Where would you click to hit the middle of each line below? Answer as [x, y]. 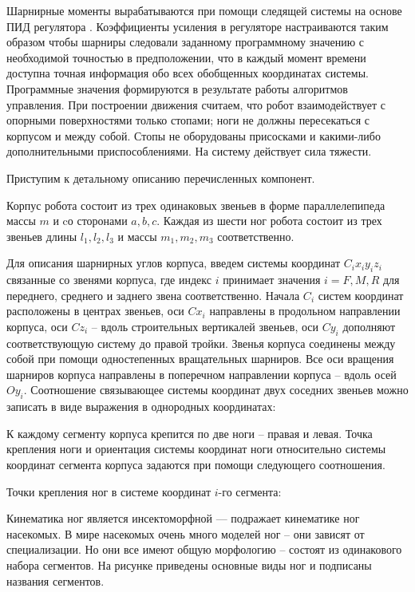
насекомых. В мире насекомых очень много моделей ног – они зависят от [186, 533]
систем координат [361, 295]
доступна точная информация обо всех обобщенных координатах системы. [188, 73]
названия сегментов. [55, 580]
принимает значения [272, 280]
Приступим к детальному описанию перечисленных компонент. [161, 178]
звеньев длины [42, 236]
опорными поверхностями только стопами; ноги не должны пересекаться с [188, 120]
